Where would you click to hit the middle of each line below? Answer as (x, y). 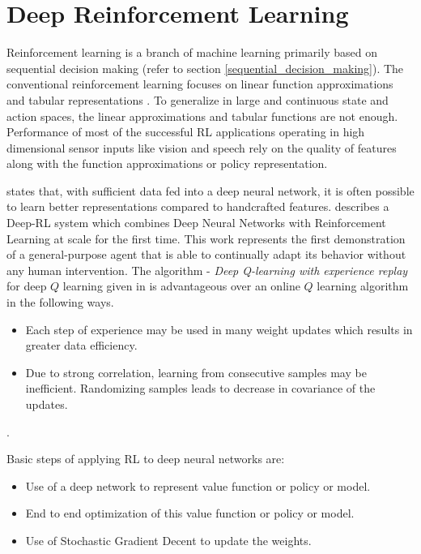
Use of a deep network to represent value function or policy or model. (198, 485)
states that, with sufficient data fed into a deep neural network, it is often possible (210, 190)
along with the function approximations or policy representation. (167, 163)
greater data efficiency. (81, 345)
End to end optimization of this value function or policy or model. (190, 513)
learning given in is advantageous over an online (181, 286)
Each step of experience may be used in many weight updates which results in (219, 329)
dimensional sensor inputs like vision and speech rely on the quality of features (202, 147)
